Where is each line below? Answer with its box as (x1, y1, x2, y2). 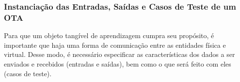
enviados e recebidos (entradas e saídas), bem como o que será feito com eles (4, 58, 231, 68)
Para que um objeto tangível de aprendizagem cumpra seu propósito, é (4, 30, 214, 41)
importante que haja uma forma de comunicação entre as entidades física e (4, 40, 226, 50)
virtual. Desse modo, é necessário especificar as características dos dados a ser (4, 49, 235, 59)
